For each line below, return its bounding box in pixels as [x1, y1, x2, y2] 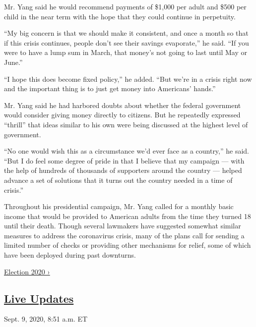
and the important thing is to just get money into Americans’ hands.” [4, 83, 216, 94]
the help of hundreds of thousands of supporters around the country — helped [4, 165, 242, 175]
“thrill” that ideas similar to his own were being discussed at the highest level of [4, 119, 248, 129]
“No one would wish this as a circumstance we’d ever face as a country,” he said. [4, 146, 250, 156]
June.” [4, 56, 23, 67]
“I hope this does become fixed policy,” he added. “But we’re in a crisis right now [4, 73, 252, 84]
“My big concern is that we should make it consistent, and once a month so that [4, 28, 249, 38]
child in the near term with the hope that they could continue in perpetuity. [4, 11, 236, 21]
